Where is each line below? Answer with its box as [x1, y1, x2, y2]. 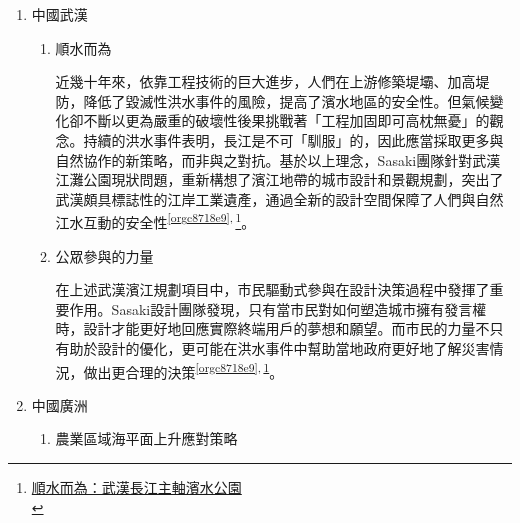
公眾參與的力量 [55, 245, 154, 266]
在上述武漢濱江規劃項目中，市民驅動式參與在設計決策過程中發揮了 [55, 279, 490, 300]
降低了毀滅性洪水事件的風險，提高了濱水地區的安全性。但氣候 [83, 90, 490, 111]
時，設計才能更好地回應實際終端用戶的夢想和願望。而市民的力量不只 [55, 318, 504, 339]
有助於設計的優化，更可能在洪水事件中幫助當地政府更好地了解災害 [55, 337, 490, 358]
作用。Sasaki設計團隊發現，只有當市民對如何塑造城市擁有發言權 [69, 298, 487, 319]
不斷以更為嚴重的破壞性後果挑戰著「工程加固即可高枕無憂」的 [83, 110, 490, 131]
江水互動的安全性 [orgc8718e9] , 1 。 [55, 209, 256, 232]
